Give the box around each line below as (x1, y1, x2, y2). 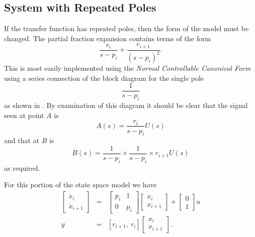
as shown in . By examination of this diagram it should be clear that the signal (4, 100, 248, 110)
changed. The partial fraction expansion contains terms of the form (4, 33, 211, 43)
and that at (4, 135, 40, 146)
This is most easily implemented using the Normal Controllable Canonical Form (4, 63, 251, 73)
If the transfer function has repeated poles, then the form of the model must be (4, 23, 249, 34)
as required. (4, 162, 40, 173)
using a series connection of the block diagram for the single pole (4, 72, 204, 83)
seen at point (4, 109, 44, 120)
